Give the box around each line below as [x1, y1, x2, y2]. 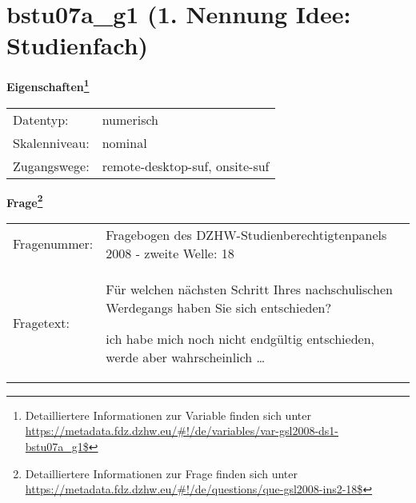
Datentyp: [13, 110, 69, 129]
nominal [102, 133, 147, 152]
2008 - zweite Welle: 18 [106, 243, 234, 262]
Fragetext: [13, 313, 70, 333]
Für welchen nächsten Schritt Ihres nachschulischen [106, 279, 393, 298]
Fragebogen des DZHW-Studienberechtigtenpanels [106, 225, 387, 244]
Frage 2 [6, 191, 43, 210]
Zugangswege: [13, 156, 90, 175]
